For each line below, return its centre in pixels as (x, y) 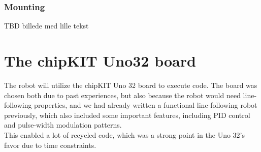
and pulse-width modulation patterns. (63, 125)
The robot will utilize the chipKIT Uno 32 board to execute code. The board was (131, 85)
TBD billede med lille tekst (46, 26)
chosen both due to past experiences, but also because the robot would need (122, 95)
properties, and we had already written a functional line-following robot (146, 105)
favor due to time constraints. (50, 145)
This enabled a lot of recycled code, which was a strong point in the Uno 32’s (125, 134)
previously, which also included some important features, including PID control (127, 115)
